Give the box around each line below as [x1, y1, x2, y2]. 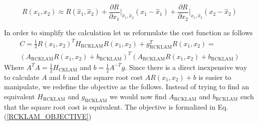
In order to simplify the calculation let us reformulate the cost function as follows [4, 27, 253, 37]
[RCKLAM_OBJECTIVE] [6, 111, 89, 122]
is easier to [198, 71, 232, 82]
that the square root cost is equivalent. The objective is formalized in [4, 101, 216, 112]
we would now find [109, 91, 167, 101]
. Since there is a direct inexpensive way [125, 62, 248, 72]
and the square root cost [68, 71, 143, 82]
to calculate [4, 71, 39, 82]
